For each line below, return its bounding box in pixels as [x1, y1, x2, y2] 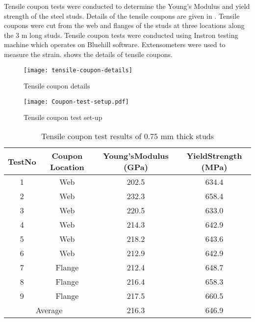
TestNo [8, 155, 36, 167]
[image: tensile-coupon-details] [24, 66, 132, 74]
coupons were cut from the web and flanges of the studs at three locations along [4, 20, 245, 30]
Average [35, 304, 63, 316]
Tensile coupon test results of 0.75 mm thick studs [41, 130, 214, 142]
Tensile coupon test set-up [24, 112, 102, 122]
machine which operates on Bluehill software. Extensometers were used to [4, 39, 226, 50]
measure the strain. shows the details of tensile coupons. [4, 49, 173, 59]
